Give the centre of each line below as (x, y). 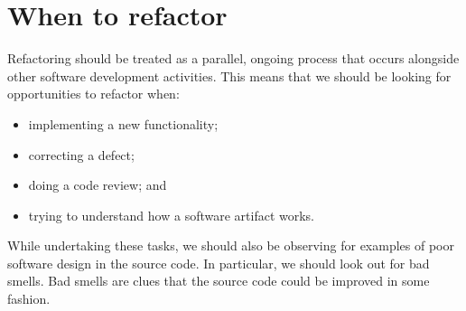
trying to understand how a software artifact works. (172, 215)
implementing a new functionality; (123, 123)
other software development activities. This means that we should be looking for (229, 75)
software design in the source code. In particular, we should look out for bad (219, 263)
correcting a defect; (81, 154)
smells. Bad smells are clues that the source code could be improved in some (219, 281)
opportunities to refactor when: (93, 94)
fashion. (29, 299)
